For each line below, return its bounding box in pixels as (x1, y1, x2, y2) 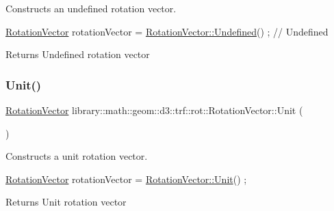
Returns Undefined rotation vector (5, 47, 150, 61)
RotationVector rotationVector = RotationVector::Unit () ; (5, 171, 247, 186)
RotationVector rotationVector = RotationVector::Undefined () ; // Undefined (5, 24, 329, 38)
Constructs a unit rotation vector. (5, 149, 148, 163)
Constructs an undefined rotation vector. (5, 1, 177, 15)
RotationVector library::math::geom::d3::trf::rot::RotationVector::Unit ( (5, 103, 303, 117)
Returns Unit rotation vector (5, 195, 127, 209)
